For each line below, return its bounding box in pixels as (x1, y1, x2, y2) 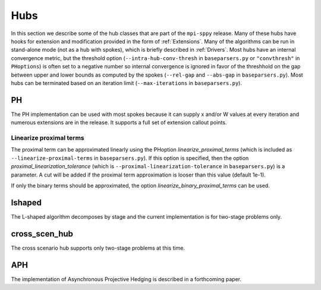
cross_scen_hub (11, 229, 74, 239)
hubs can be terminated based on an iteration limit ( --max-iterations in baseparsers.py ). (11, 79, 242, 86)
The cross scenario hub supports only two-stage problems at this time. (11, 244, 185, 251)
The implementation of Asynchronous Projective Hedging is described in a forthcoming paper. (11, 275, 242, 282)
